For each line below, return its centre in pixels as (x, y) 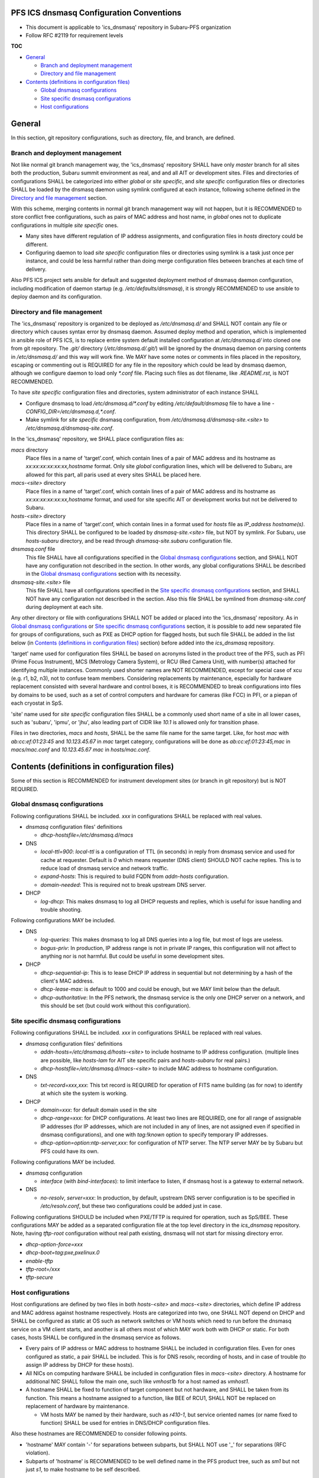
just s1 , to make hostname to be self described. (83, 1469)
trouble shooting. (61, 909)
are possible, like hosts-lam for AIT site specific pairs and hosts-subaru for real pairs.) (145, 1060)
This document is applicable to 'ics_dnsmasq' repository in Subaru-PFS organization (128, 27)
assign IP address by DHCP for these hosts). (80, 1365)
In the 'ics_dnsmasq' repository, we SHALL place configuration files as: (97, 439)
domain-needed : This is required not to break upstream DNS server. (123, 884)
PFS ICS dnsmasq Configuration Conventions (96, 13)
